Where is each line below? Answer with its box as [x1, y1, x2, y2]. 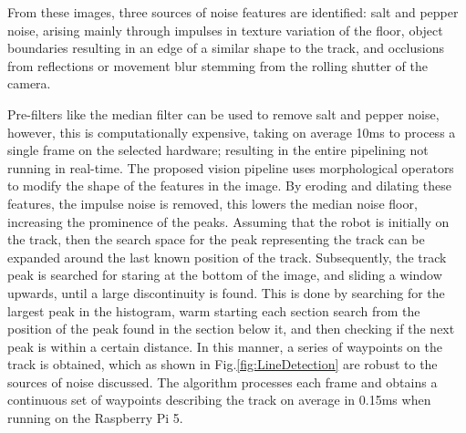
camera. [7, 74, 51, 93]
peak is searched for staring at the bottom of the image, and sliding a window [7, 265, 442, 284]
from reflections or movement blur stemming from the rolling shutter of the [7, 56, 428, 75]
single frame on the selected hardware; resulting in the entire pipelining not [7, 140, 429, 160]
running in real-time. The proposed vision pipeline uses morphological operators [7, 158, 454, 177]
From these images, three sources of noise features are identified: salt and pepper [7, 3, 459, 21]
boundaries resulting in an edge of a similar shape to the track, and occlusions [7, 38, 444, 57]
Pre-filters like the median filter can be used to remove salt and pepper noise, [7, 104, 440, 123]
